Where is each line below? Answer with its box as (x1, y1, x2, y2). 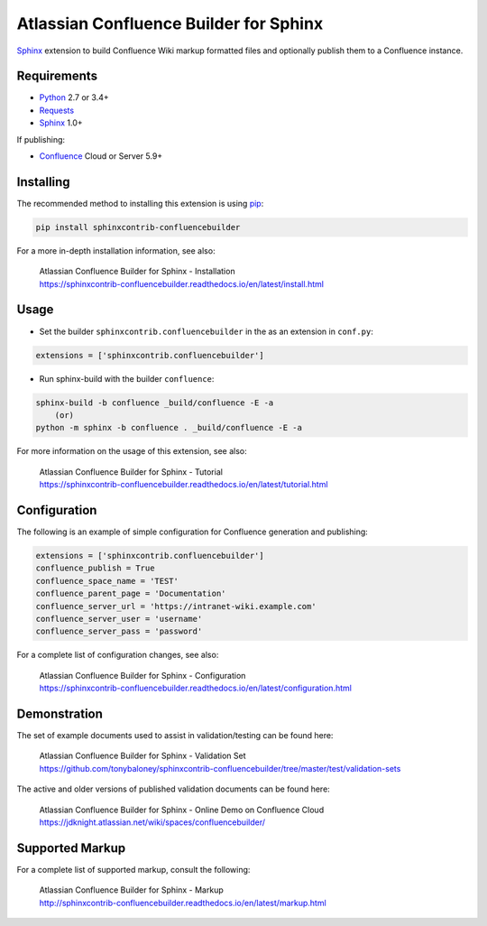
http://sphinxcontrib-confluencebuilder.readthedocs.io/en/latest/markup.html (39, 897, 326, 908)
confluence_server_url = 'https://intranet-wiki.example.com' (35, 601, 317, 611)
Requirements (16, 69, 98, 84)
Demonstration (16, 706, 104, 721)
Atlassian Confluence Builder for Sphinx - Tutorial (39, 466, 223, 477)
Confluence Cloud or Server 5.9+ (39, 151, 163, 162)
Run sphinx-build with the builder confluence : (39, 373, 215, 384)
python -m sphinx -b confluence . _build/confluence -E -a (35, 422, 302, 433)
